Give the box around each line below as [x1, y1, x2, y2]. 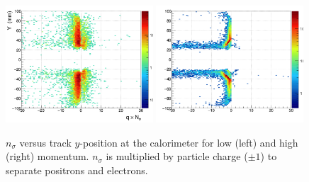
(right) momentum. [6, 149, 89, 164]
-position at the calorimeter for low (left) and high [79, 135, 298, 149]
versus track [19, 135, 72, 149]
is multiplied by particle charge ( [106, 149, 248, 164]
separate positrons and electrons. [6, 162, 148, 177]
